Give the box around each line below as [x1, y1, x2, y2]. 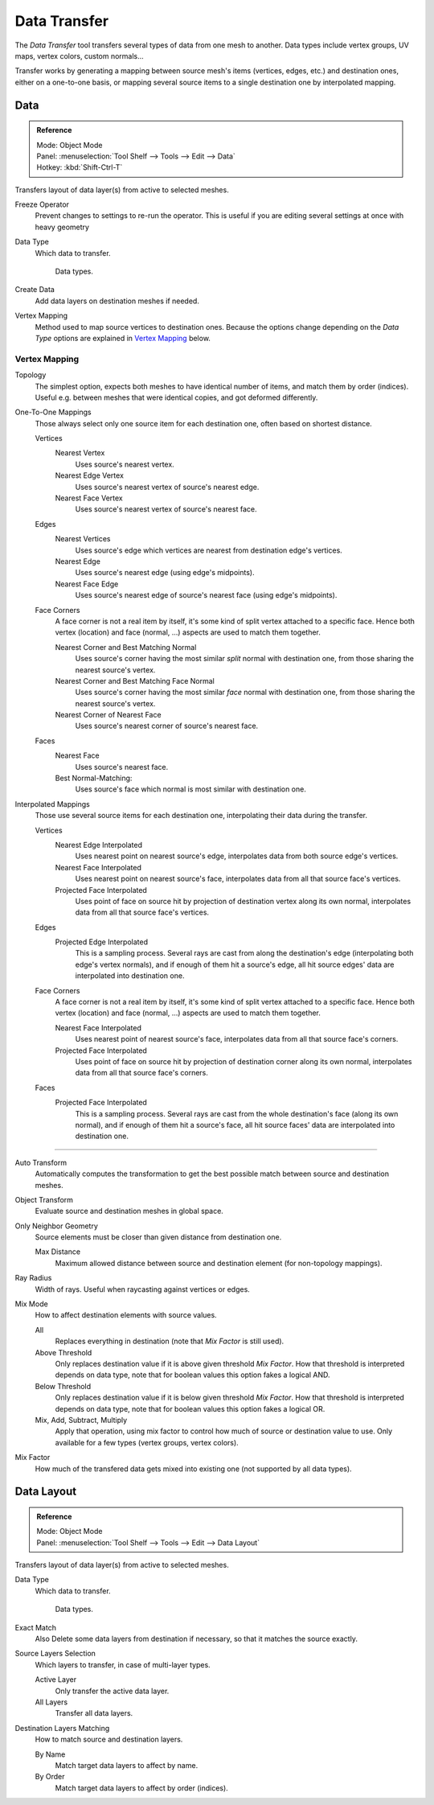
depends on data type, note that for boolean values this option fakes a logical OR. [55, 1404, 325, 1413]
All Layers [35, 1697, 68, 1707]
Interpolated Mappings [14, 799, 90, 808]
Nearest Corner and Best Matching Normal [55, 642, 197, 652]
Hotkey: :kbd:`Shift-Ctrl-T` [36, 162, 123, 172]
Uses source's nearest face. [75, 762, 169, 771]
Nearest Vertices [55, 534, 111, 544]
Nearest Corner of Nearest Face [55, 710, 162, 720]
